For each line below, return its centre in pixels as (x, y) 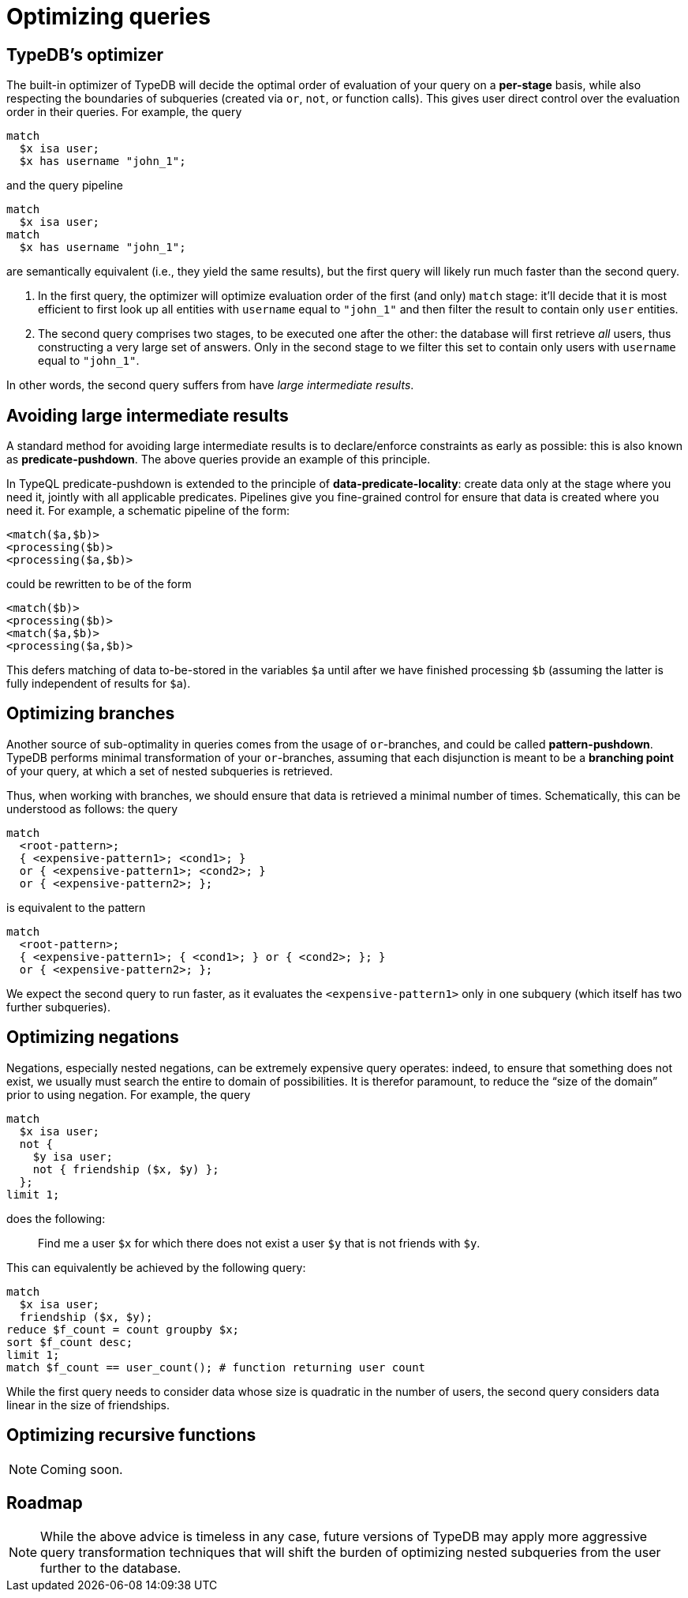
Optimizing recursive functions (131, 1435)
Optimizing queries (108, 17)
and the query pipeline (65, 186)
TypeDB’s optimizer (85, 54)
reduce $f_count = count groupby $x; (123, 1329)
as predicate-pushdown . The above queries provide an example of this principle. (219, 460)
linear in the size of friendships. (88, 1405)
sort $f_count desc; (70, 1342)
